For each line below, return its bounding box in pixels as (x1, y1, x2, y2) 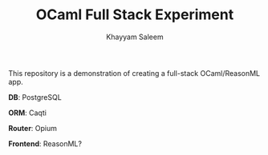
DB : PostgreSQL (8, 92, 62, 101)
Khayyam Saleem (106, 32, 164, 42)
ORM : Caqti (8, 108, 47, 117)
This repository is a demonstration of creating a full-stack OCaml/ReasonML (8, 68, 261, 77)
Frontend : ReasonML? (8, 138, 83, 149)
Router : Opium (8, 123, 58, 133)
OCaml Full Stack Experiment (35, 6, 234, 24)
